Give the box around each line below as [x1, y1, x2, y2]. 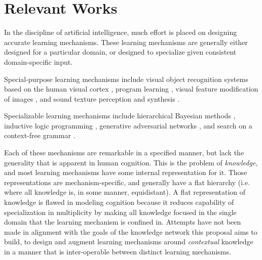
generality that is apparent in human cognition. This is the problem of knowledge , [4, 157, 258, 167]
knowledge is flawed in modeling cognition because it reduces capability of [4, 197, 234, 207]
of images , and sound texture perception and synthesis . [4, 93, 180, 104]
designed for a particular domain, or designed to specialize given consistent [4, 47, 237, 57]
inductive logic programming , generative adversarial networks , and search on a [4, 120, 252, 131]
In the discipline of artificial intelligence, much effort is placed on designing [4, 27, 237, 37]
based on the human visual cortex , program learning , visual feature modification [4, 83, 258, 94]
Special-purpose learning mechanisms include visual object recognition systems [4, 73, 248, 84]
